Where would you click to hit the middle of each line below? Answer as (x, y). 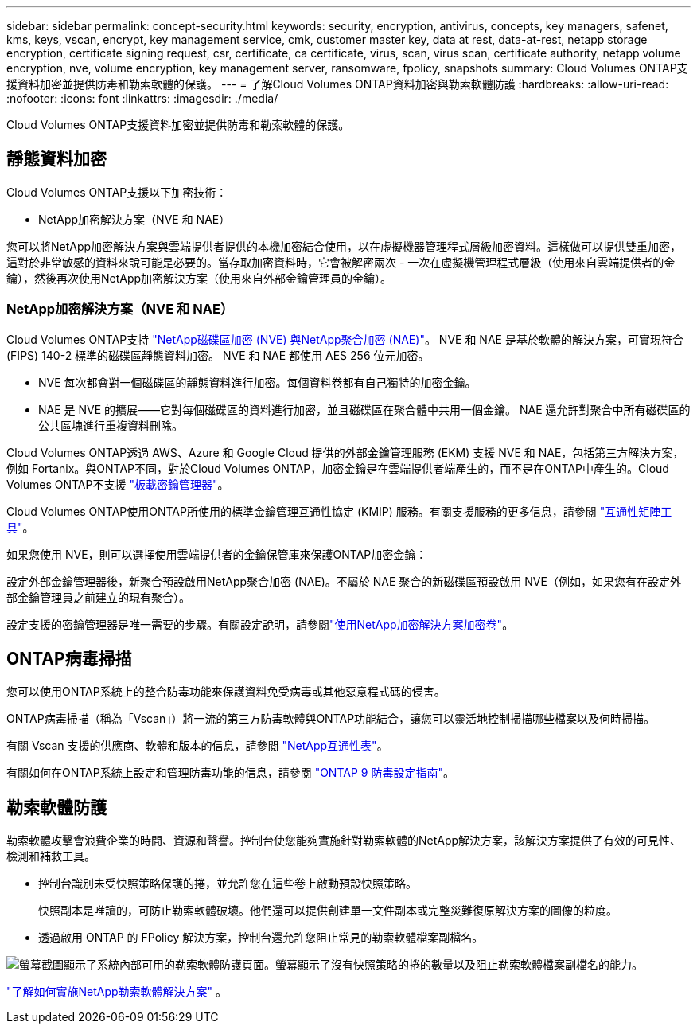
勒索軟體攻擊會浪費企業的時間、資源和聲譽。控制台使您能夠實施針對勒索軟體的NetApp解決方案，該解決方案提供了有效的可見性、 (344, 841)
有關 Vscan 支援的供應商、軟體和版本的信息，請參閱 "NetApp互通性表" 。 (197, 746)
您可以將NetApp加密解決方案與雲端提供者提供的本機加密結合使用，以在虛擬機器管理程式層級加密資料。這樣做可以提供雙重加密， (344, 246)
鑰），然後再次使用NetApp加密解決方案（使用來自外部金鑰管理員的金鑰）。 (199, 278)
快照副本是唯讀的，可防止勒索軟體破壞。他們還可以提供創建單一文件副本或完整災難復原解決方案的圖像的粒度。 (328, 911)
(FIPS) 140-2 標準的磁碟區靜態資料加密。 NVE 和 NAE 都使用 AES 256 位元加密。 (218, 355)
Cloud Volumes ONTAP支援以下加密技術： (117, 192)
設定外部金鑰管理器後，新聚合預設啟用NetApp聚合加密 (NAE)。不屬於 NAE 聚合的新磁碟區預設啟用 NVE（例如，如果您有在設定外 (344, 581)
